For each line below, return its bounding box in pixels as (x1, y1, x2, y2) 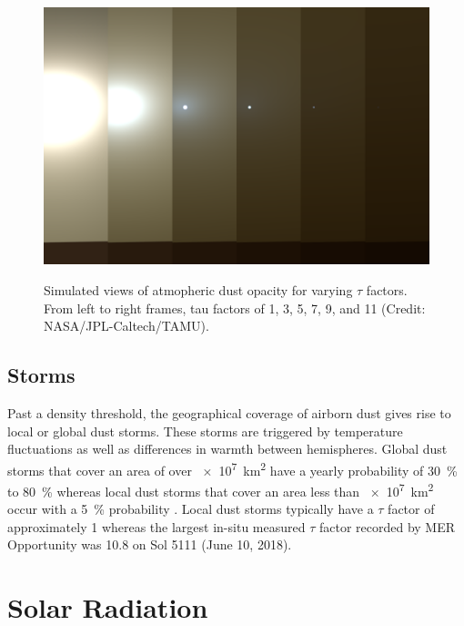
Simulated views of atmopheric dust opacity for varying (44, 280, 353, 299)
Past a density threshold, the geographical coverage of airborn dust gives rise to (7, 403, 451, 422)
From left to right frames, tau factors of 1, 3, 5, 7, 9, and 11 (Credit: (44, 298, 426, 317)
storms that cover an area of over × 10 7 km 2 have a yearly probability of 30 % (7, 457, 458, 479)
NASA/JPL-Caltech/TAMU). (44, 316, 209, 335)
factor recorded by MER (318, 517, 456, 536)
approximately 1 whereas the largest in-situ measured (7, 517, 306, 536)
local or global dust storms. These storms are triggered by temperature (7, 421, 403, 440)
